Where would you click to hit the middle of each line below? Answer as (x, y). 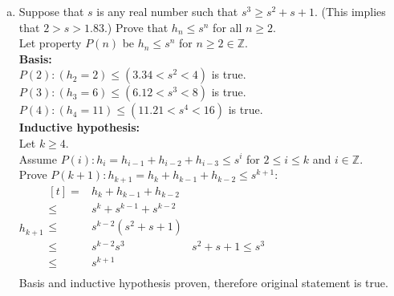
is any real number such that (167, 11)
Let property (50, 43)
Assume (38, 158)
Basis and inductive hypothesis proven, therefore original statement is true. (203, 283)
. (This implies (350, 11)
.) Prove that (136, 27)
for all (227, 27)
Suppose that (51, 11)
